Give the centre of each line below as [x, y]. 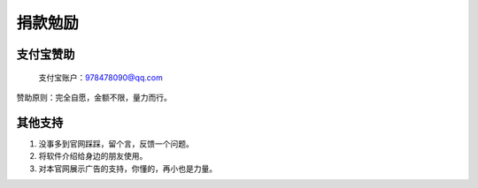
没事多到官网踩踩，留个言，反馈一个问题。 [116, 143]
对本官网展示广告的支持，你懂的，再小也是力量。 [127, 169]
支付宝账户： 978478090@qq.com [100, 77]
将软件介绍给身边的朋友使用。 [93, 156]
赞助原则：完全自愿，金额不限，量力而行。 [94, 97]
